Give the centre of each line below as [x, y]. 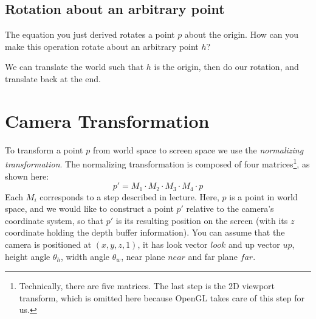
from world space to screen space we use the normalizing [198, 149]
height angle [28, 256]
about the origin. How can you [241, 34]
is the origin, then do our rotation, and [226, 67]
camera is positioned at [48, 244]
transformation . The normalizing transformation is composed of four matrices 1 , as [157, 163]
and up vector [254, 244]
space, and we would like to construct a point [89, 209]
